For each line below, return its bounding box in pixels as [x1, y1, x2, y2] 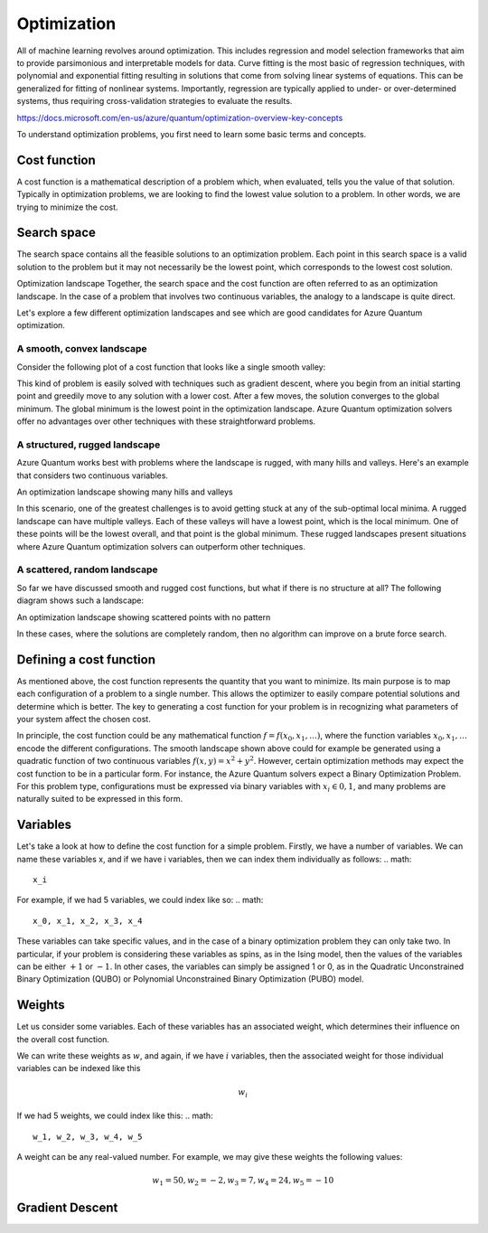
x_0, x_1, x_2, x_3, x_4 [33, 916, 143, 926]
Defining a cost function [16, 652, 155, 667]
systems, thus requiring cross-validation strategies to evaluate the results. [16, 96, 293, 107]
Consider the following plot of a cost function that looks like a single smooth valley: [16, 362, 326, 372]
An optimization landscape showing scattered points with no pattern [16, 611, 271, 623]
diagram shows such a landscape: [16, 595, 145, 606]
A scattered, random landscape [16, 563, 158, 576]
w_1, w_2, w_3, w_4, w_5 [33, 1131, 143, 1142]
